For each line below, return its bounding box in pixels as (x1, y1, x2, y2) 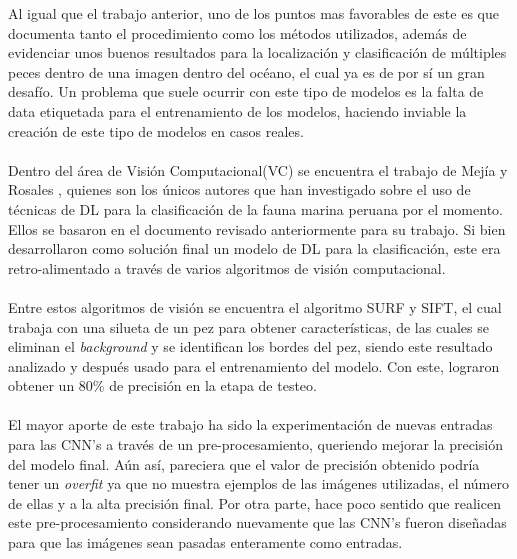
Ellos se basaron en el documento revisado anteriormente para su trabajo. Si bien (8, 218, 506, 239)
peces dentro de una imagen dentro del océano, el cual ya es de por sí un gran (8, 61, 485, 82)
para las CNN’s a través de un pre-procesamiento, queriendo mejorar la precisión (8, 434, 503, 455)
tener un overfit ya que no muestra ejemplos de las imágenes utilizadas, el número (8, 473, 509, 494)
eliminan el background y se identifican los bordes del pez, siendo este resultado (8, 336, 493, 357)
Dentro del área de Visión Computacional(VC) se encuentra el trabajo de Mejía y (8, 159, 508, 180)
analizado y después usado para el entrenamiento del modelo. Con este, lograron (8, 355, 500, 376)
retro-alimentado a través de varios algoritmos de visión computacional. (8, 257, 446, 278)
